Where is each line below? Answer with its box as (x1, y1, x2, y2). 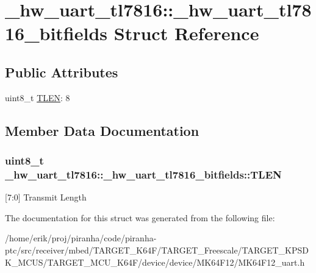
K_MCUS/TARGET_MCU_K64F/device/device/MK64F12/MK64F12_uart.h (5, 255, 305, 268)
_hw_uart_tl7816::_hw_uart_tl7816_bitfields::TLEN (5, 166, 282, 182)
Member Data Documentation (5, 121, 199, 140)
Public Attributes (5, 62, 118, 81)
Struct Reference (113, 21, 259, 46)
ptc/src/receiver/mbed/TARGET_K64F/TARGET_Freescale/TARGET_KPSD (5, 244, 309, 257)
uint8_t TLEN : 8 (5, 91, 70, 104)
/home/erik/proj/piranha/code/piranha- (5, 232, 157, 244)
